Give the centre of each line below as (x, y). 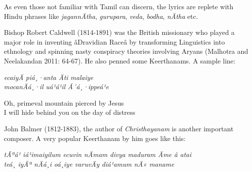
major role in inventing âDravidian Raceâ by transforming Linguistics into (114, 41)
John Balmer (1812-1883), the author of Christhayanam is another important (119, 128)
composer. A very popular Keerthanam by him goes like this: (95, 138)
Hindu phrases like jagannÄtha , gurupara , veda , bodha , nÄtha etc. (101, 16)
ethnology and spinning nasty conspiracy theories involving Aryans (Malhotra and (126, 51)
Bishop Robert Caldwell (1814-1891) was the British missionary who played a (119, 32)
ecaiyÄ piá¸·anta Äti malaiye (49, 77)
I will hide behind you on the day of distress (70, 112)
